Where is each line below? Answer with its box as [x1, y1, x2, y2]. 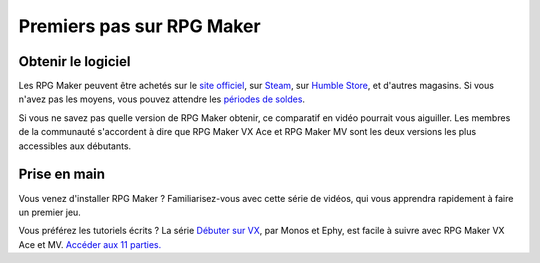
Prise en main [18, 166, 105, 183]
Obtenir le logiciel [18, 53, 131, 70]
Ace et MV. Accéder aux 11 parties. [18, 238, 162, 250]
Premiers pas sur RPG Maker [18, 15, 261, 37]
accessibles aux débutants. [18, 140, 132, 152]
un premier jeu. [18, 206, 82, 218]
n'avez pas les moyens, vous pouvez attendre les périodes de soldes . [18, 93, 305, 105]
